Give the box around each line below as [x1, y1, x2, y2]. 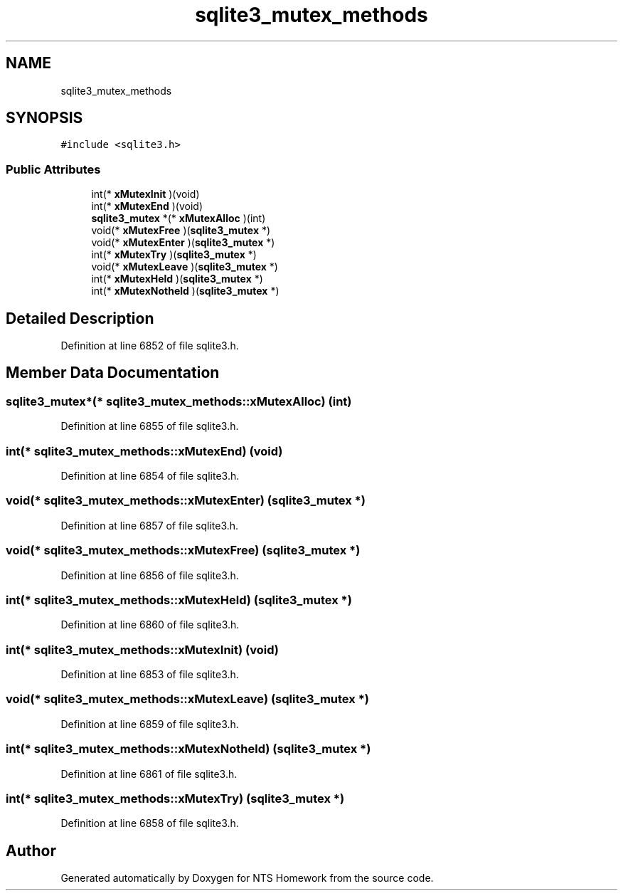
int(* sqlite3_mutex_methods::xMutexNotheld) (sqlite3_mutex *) [6, 742, 371, 757]
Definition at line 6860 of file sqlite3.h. [60, 618, 240, 631]
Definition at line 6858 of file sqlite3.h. [60, 817, 239, 830]
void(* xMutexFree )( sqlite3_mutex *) [91, 224, 271, 237]
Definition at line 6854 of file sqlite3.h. [60, 470, 240, 482]
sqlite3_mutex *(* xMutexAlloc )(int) [91, 212, 266, 225]
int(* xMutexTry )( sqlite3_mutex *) [91, 248, 257, 261]
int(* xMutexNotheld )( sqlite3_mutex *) [91, 285, 279, 297]
